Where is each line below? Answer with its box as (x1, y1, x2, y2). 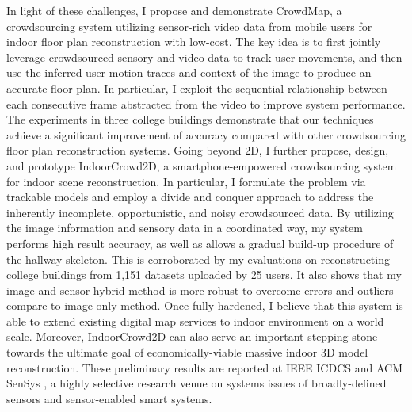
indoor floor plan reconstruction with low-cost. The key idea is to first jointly (6, 33, 381, 50)
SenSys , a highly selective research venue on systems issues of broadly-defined (6, 375, 387, 391)
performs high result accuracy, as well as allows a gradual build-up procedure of (6, 235, 394, 251)
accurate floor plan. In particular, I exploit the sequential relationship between (6, 79, 387, 96)
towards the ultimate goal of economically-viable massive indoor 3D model (6, 344, 368, 360)
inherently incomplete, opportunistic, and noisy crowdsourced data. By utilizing (6, 204, 394, 220)
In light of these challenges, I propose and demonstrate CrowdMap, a (6, 2, 342, 18)
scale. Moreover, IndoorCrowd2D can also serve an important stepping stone (6, 328, 378, 345)
